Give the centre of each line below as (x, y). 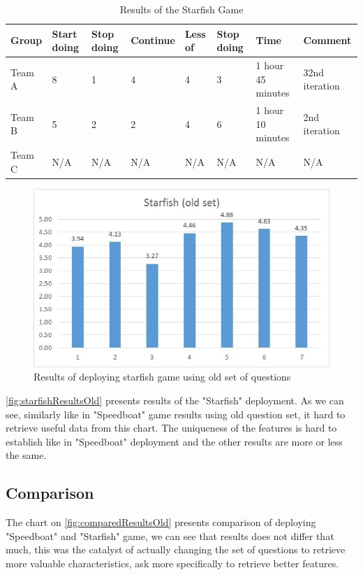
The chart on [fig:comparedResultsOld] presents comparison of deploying (161, 522)
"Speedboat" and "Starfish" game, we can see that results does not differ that (170, 535)
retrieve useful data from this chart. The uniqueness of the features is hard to (171, 428)
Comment (327, 40)
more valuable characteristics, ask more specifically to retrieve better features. (172, 563)
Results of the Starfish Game (181, 9)
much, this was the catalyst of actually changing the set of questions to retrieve (176, 549)
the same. (26, 455)
